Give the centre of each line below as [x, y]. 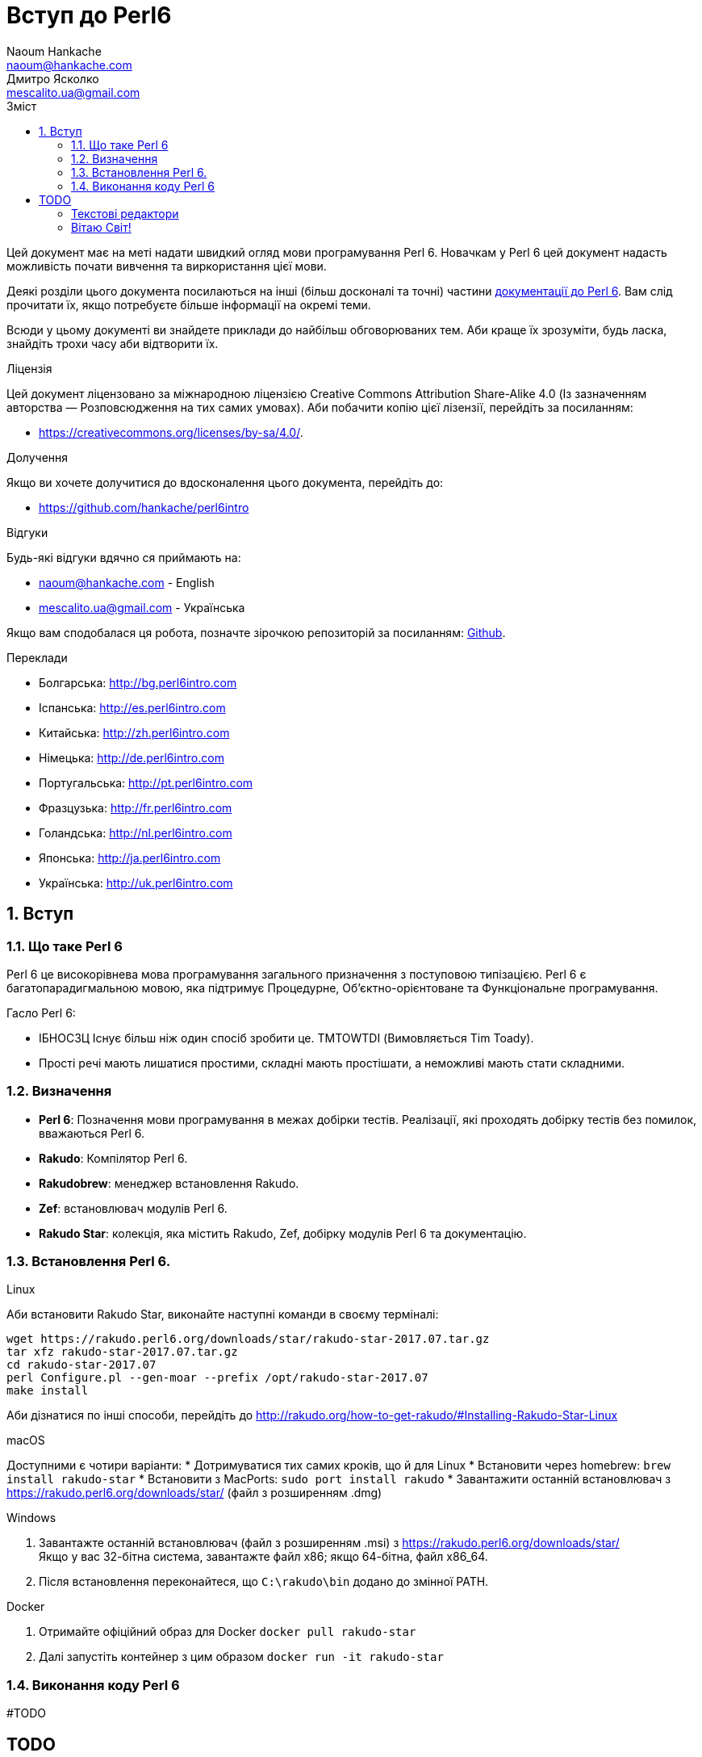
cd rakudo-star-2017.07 [81, 1365]
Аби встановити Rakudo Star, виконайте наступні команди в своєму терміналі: [223, 1315]
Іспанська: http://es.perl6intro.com [132, 707]
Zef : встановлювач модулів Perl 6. [133, 1208]
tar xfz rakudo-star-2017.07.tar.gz [122, 1352]
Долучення [38, 457]
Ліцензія [29, 368]
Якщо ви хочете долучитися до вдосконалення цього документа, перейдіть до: [225, 482]
